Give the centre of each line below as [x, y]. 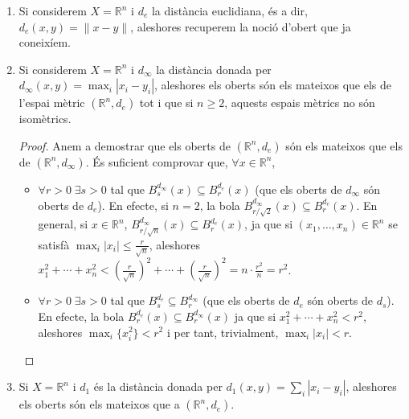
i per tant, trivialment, [223, 332]
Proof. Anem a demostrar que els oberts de [125, 145]
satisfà [54, 244]
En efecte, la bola [81, 316]
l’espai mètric [52, 103]
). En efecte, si [133, 205]
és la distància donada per [158, 386]
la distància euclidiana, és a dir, [229, 10]
